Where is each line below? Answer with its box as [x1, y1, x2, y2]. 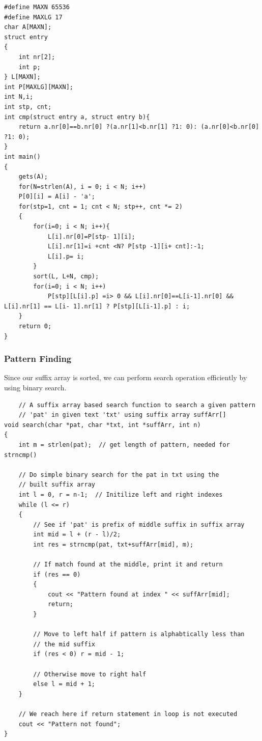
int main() [4, 153, 41, 160]
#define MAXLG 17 [4, 13, 63, 21]
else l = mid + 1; [33, 680, 95, 688]
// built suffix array [18, 481, 95, 489]
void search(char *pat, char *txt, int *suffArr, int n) [4, 421, 201, 429]
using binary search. [4, 382, 67, 392]
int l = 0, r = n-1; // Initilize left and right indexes [18, 491, 223, 498]
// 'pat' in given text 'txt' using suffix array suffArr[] [18, 411, 226, 419]
